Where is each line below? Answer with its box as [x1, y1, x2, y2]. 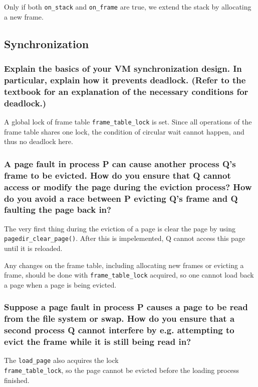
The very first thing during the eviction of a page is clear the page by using [4, 223, 235, 233]
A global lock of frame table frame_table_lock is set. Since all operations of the [4, 116, 252, 127]
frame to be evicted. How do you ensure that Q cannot [4, 169, 231, 181]
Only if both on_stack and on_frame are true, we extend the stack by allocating [4, 2, 251, 12]
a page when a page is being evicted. [4, 279, 117, 290]
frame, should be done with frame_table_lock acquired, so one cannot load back [4, 270, 254, 280]
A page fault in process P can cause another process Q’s [4, 157, 236, 170]
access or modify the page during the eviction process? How [4, 180, 252, 193]
